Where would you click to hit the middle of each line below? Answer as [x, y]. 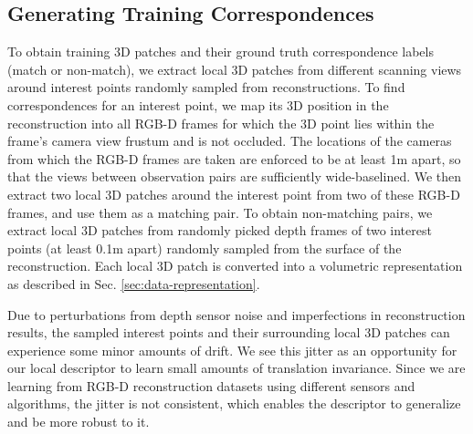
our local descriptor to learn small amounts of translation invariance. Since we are [236, 368]
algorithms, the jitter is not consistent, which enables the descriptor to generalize [234, 403]
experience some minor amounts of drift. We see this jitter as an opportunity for [232, 350]
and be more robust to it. [79, 422]
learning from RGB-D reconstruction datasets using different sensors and [211, 385]
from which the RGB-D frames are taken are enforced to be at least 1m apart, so [234, 158]
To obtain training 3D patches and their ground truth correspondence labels [221, 52]
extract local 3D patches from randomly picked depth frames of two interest [220, 230]
